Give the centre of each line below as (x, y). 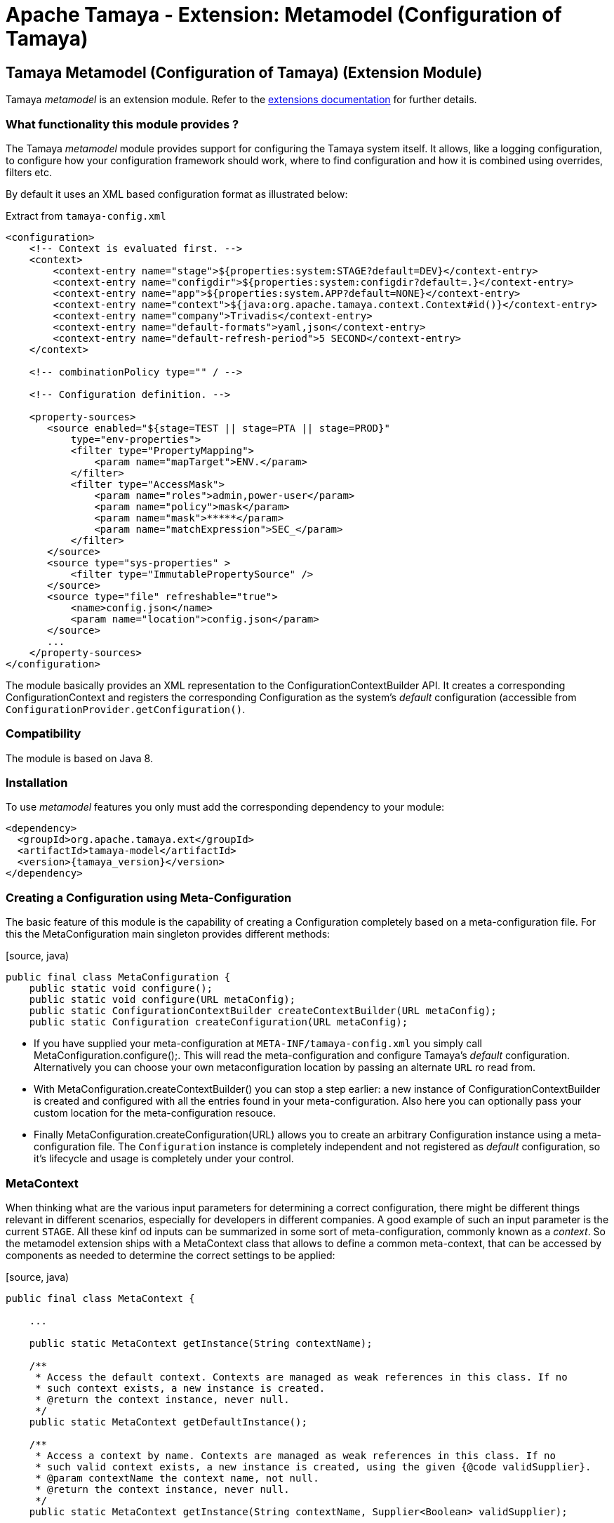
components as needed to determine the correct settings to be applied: (171, 1255)
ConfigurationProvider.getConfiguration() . (126, 709)
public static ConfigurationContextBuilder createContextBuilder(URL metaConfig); (263, 1011)
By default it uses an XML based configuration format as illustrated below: (177, 194)
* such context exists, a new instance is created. (180, 1388)
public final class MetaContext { (100, 1298)
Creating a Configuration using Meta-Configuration (149, 897)
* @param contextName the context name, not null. (177, 1478)
